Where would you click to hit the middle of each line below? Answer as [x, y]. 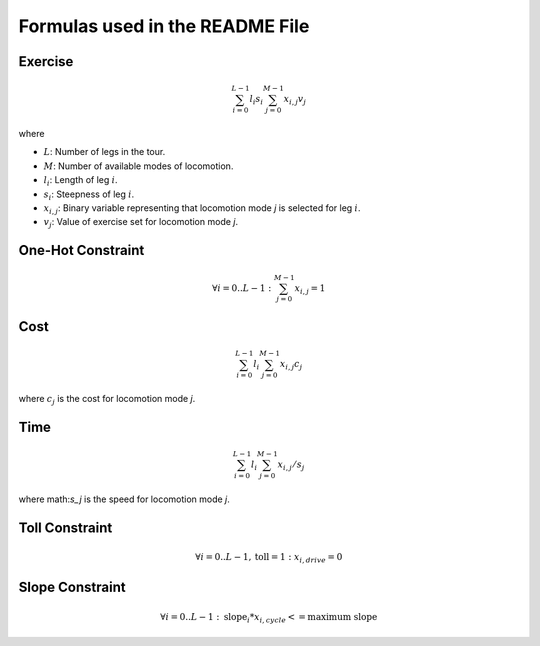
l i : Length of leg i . [81, 181]
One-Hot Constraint [81, 250]
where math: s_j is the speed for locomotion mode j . [124, 499]
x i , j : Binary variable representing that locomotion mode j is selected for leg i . [202, 209]
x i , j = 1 [310, 289]
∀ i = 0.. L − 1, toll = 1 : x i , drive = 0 [269, 558]
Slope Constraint [72, 587]
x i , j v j [295, 100]
